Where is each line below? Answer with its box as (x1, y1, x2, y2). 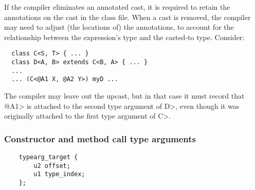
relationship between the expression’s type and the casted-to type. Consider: (4, 31, 245, 42)
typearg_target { (19, 154, 78, 161)
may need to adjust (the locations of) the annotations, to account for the (4, 22, 234, 32)
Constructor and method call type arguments (4, 132, 196, 145)
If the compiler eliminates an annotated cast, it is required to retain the (4, 2, 230, 12)
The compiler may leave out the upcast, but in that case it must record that (4, 90, 245, 101)
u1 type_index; (33, 170, 85, 178)
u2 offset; (33, 162, 70, 169)
